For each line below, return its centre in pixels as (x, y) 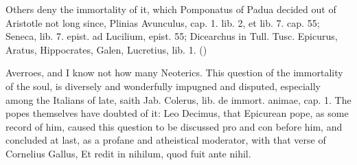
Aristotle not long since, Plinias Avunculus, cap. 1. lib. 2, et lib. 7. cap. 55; (163, 22)
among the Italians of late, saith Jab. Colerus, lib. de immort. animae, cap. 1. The (178, 99)
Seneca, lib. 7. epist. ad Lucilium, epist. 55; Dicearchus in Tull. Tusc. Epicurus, (172, 36)
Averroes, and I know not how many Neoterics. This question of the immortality (174, 73)
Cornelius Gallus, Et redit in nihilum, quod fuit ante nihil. (128, 153)
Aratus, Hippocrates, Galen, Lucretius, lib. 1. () (106, 49)
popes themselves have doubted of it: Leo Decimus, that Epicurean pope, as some (177, 113)
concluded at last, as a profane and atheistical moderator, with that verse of (166, 140)
